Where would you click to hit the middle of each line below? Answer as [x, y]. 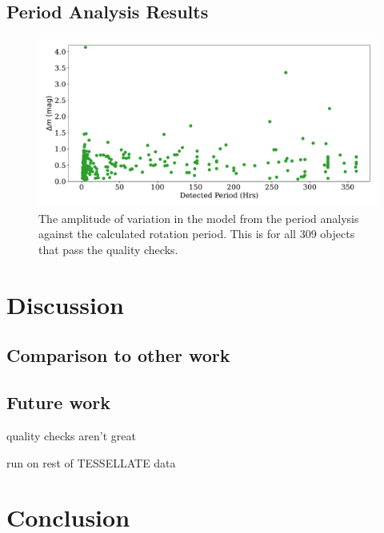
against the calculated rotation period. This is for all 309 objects [197, 234]
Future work [59, 402]
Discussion [65, 304]
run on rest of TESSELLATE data [91, 462]
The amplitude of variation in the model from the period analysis [199, 218]
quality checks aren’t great [71, 435]
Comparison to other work [118, 355]
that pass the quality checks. [108, 249]
